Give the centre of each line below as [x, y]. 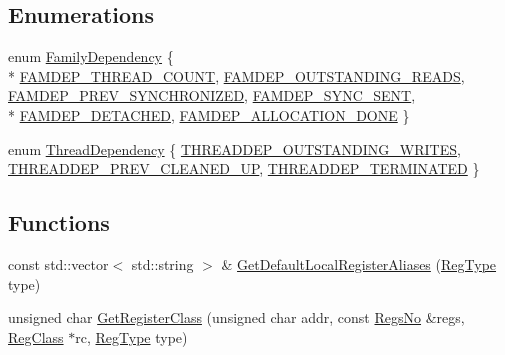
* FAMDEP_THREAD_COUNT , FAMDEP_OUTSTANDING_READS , [236, 75]
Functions [59, 222]
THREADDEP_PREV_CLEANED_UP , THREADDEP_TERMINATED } [244, 168]
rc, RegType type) [131, 336]
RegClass [36, 336]
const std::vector [58, 263]
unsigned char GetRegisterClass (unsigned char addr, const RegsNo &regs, [236, 317]
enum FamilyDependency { [91, 56]
